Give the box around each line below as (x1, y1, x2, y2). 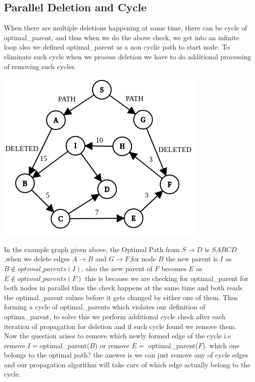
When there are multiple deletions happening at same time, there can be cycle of (4, 23, 247, 33)
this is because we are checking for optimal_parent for (85, 273, 249, 283)
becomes (161, 263, 187, 273)
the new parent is (165, 254, 218, 264)
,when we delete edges (4, 254, 70, 264)
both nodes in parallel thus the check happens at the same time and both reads (4, 282, 243, 293)
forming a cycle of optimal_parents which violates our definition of (4, 302, 205, 312)
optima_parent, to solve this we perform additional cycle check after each (4, 311, 226, 321)
